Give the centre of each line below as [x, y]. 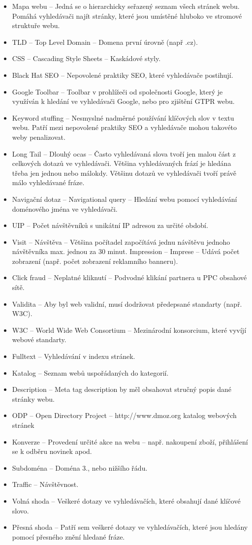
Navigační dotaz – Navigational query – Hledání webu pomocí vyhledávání [125, 199]
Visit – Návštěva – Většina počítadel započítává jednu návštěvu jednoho [121, 241]
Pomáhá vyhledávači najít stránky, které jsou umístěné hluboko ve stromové [127, 16]
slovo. [20, 510]
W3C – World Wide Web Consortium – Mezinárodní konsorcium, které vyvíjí [129, 330]
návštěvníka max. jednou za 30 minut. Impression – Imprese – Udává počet [126, 251]
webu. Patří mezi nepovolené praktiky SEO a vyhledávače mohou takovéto [125, 127]
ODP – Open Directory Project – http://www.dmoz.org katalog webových [124, 415]
